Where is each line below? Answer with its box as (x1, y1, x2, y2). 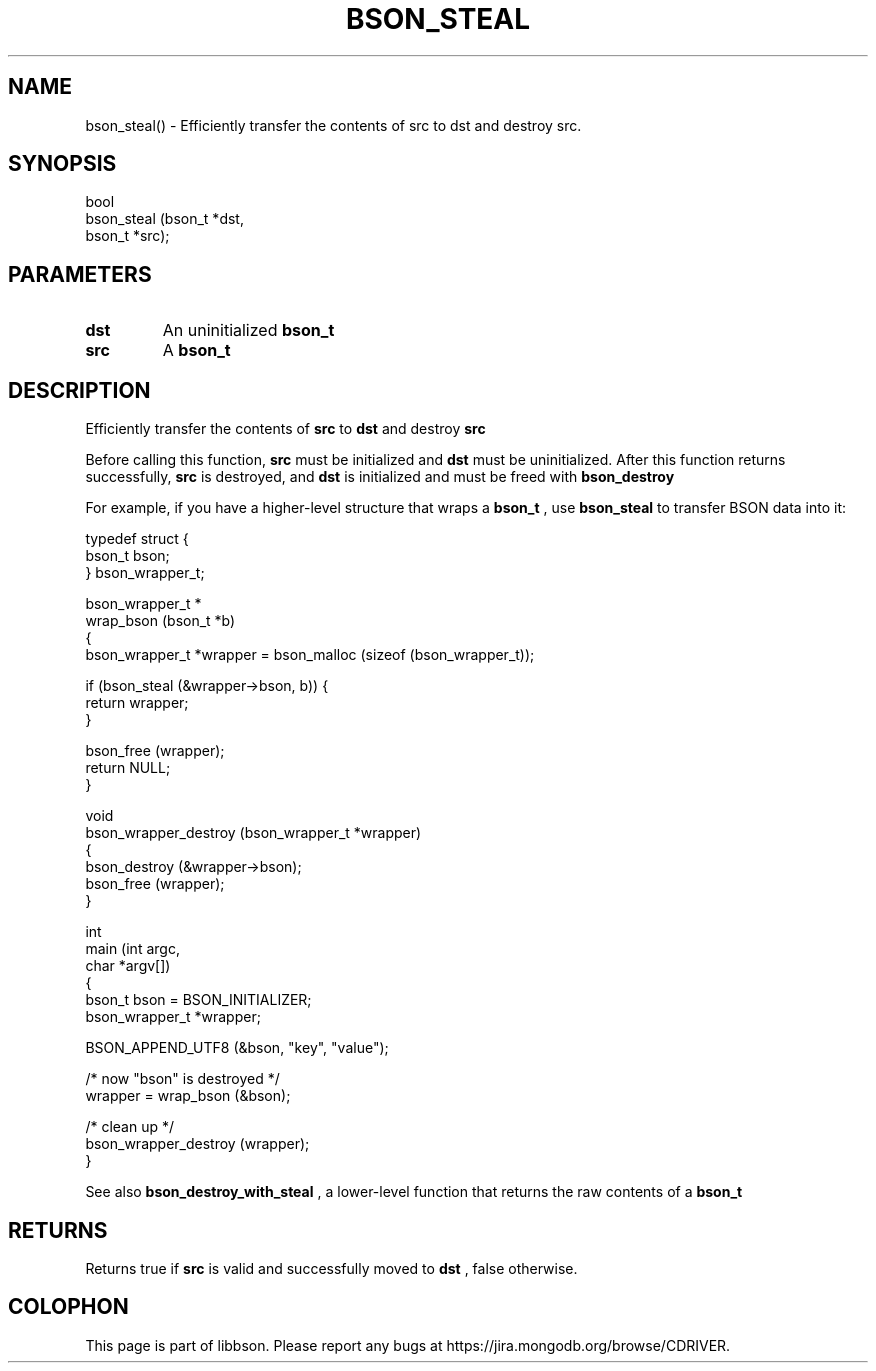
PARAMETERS (8, 261, 152, 287)
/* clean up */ (85, 1118, 174, 1136)
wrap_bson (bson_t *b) (85, 612, 236, 630)
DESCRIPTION (8, 377, 151, 403)
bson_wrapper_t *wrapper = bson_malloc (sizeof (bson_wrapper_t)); (85, 646, 535, 664)
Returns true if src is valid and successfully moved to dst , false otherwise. (85, 1259, 578, 1277)
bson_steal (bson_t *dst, (85, 210, 244, 228)
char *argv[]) (85, 957, 171, 975)
